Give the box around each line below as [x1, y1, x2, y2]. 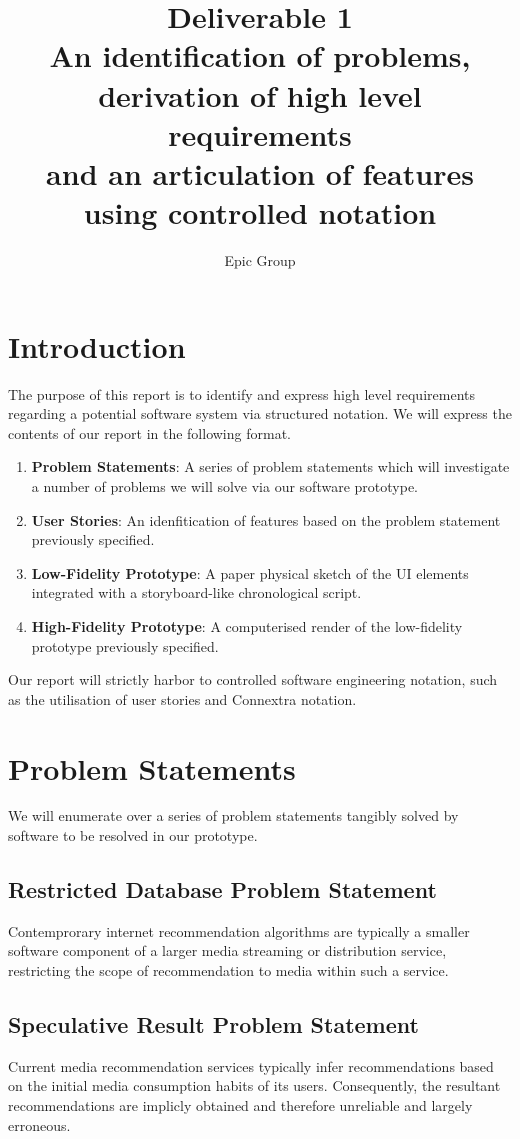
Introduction [8, 325, 186, 366]
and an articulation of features [46, 152, 474, 193]
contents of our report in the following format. [8, 422, 291, 443]
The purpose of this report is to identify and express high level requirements [8, 383, 475, 404]
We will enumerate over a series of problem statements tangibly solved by [8, 805, 459, 826]
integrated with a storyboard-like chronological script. [31, 582, 362, 603]
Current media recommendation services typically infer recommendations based [8, 1055, 494, 1076]
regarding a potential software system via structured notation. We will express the [8, 403, 512, 424]
